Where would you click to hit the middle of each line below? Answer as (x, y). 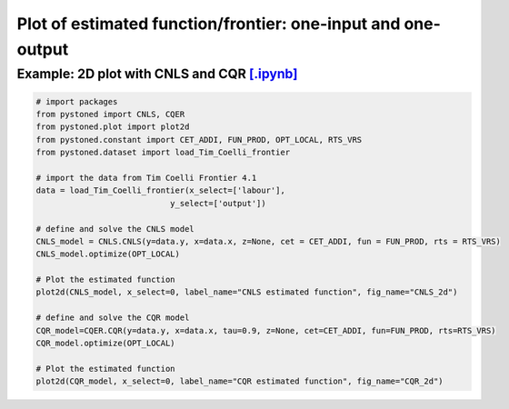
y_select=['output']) (218, 203)
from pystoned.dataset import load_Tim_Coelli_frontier (163, 153)
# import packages (77, 101)
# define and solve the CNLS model (115, 229)
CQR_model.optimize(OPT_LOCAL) (106, 344)
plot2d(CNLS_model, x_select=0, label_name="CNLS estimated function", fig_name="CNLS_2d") (247, 292)
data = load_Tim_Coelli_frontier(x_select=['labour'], (160, 190)
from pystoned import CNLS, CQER (110, 114)
